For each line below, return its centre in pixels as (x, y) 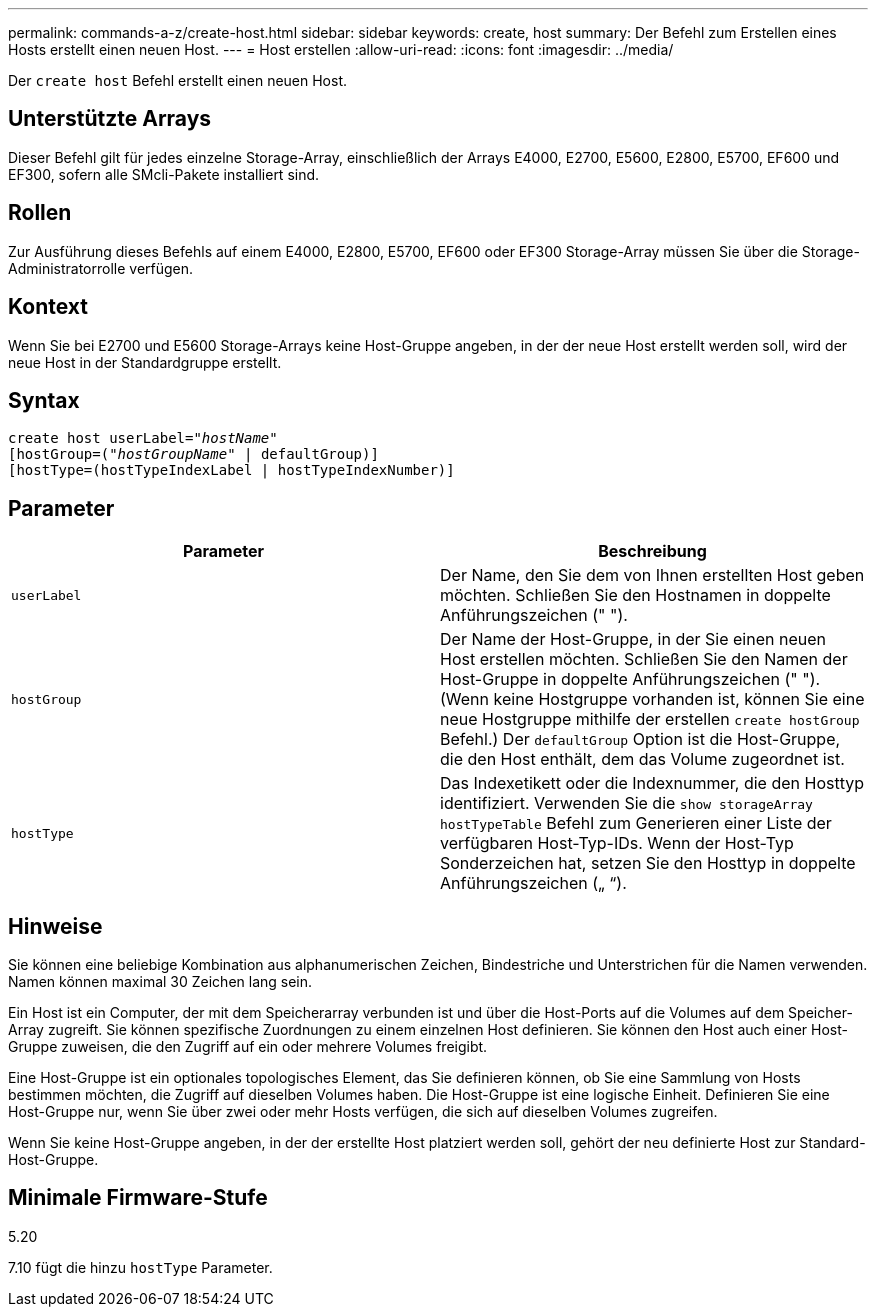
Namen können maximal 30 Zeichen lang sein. (160, 982)
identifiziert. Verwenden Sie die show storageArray (626, 803)
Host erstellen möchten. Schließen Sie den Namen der (644, 659)
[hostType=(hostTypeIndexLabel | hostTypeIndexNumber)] (231, 470)
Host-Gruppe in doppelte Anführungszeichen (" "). (630, 679)
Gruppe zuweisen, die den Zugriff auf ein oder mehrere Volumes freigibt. (248, 1047)
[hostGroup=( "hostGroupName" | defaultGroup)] (193, 454)
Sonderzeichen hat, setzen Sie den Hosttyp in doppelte (648, 863)
